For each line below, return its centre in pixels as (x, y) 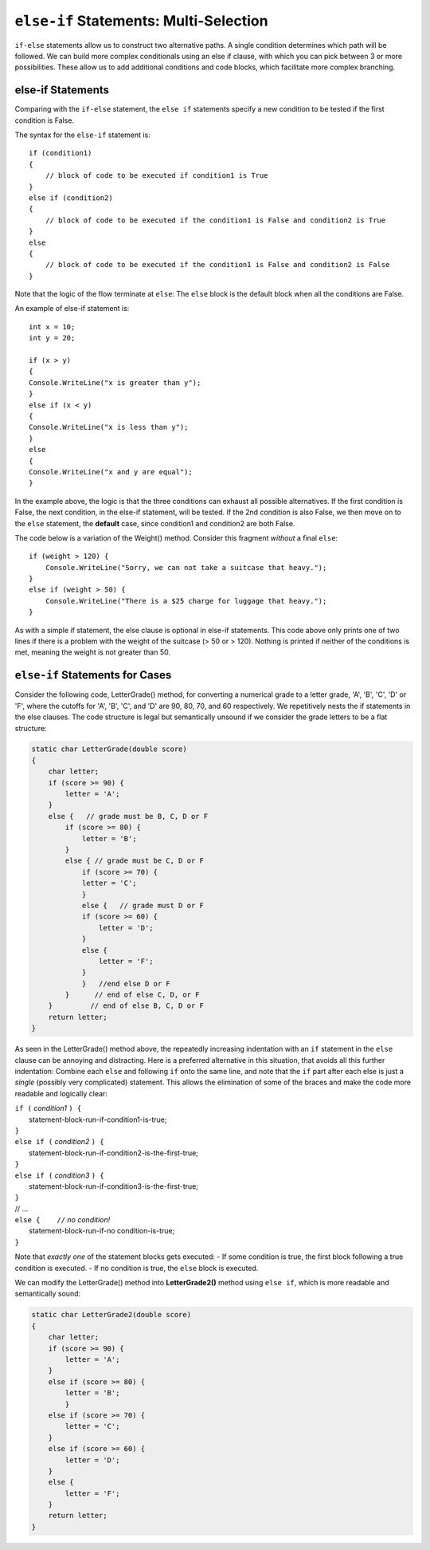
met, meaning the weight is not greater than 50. (93, 652)
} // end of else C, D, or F (132, 995)
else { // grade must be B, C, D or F (128, 816)
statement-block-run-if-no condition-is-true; (102, 1231)
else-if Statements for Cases (93, 675)
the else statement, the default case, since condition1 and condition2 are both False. (155, 523)
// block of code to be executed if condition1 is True (156, 176)
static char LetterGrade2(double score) (111, 1315)
